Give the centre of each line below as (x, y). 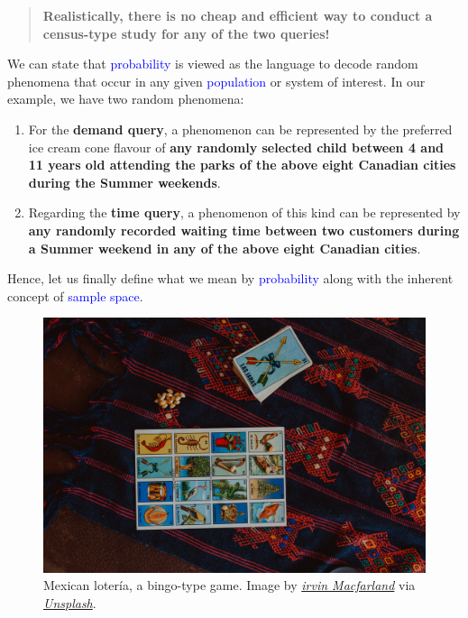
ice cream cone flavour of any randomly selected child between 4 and (236, 147)
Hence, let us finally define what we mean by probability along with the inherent (230, 278)
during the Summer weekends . (124, 182)
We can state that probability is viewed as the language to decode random (213, 64)
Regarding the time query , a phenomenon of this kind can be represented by (244, 212)
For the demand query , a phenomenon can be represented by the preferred (240, 129)
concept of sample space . (75, 295)
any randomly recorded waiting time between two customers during (244, 230)
